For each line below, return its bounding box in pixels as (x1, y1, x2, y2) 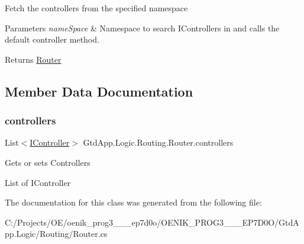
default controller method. (5, 33, 99, 46)
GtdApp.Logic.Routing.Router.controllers (83, 136, 234, 149)
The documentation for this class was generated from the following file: (5, 196, 262, 208)
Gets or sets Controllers (5, 156, 90, 168)
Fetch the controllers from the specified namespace (5, 2, 188, 14)
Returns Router (5, 53, 62, 65)
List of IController (5, 176, 71, 188)
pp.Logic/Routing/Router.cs (5, 227, 108, 240)
